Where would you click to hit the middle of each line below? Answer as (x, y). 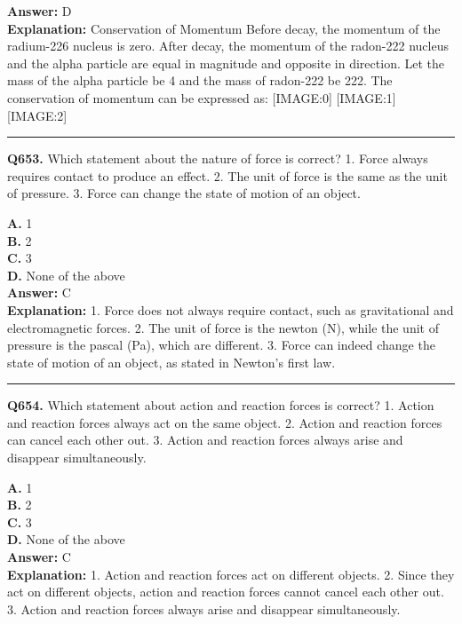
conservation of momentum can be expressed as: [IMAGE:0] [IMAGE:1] (202, 97)
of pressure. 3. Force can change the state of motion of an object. (184, 193)
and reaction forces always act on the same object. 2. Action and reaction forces (225, 422)
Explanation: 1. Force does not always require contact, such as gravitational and (231, 309)
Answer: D (40, 11)
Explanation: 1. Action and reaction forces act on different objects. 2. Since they (231, 574)
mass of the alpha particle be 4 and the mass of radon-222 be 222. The (200, 80)
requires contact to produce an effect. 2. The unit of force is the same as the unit (227, 175)
